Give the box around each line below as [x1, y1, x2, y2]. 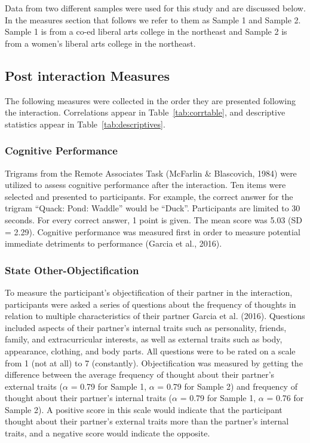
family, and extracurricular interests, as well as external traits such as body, [5, 333, 283, 345]
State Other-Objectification [5, 262, 139, 277]
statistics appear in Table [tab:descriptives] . [5, 117, 165, 130]
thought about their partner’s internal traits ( [5, 392, 173, 404]
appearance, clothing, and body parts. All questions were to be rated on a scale [5, 344, 296, 357]
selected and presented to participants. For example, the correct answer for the [5, 190, 293, 202]
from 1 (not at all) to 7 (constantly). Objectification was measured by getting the [5, 356, 303, 369]
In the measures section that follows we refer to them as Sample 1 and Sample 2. [5, 13, 301, 26]
